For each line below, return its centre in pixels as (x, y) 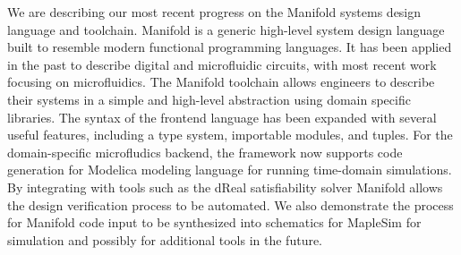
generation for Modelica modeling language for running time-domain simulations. (230, 170)
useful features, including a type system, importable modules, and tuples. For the (230, 135)
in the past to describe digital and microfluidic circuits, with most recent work (222, 64)
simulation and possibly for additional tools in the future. (165, 239)
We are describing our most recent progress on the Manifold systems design (214, 12)
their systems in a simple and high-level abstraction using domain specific (209, 99)
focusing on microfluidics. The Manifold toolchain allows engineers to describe (221, 82)
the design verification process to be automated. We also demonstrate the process (230, 204)
